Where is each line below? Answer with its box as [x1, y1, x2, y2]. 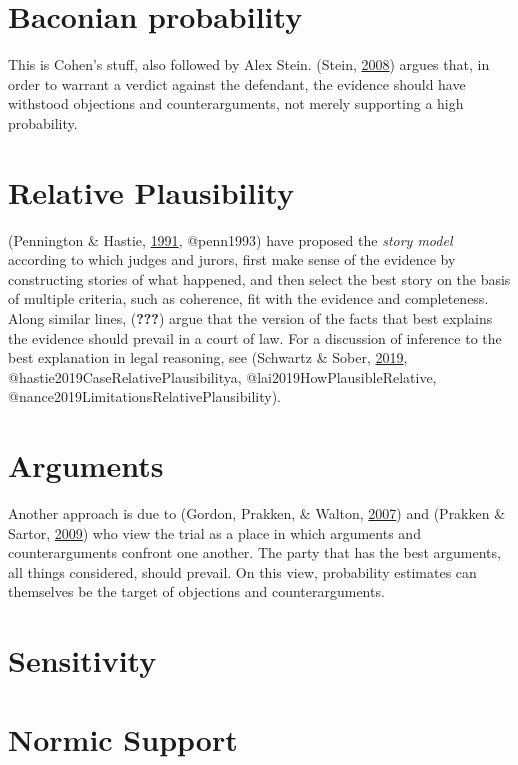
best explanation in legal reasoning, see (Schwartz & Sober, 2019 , [8, 347, 408, 368]
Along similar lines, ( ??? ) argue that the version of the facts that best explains [8, 308, 493, 328]
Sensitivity [8, 640, 157, 681]
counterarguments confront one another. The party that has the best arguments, [8, 542, 501, 563]
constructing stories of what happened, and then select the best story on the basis [8, 268, 511, 289]
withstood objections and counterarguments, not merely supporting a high [8, 93, 464, 114]
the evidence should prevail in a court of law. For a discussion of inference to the [8, 327, 502, 348]
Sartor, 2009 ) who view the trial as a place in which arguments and [8, 522, 421, 543]
